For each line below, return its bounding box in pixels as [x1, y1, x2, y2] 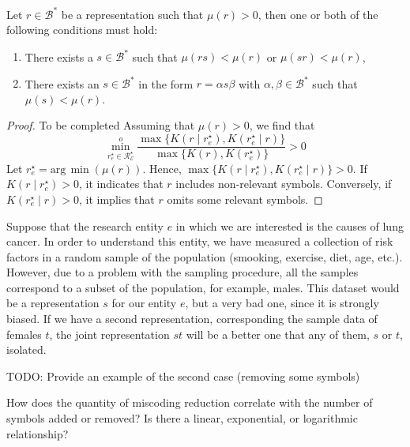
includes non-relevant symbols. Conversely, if [175, 175, 392, 192]
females [6, 325, 42, 342]
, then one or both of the [258, 6, 378, 22]
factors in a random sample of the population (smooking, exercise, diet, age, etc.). [6, 248, 403, 265]
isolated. [6, 341, 47, 358]
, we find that [249, 117, 315, 133]
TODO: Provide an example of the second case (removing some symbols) [6, 367, 360, 384]
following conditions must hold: [6, 21, 158, 38]
